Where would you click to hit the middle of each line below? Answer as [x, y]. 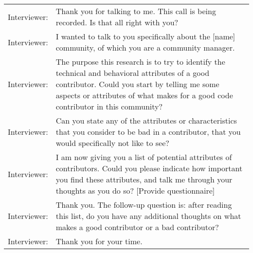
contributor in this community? [109, 106]
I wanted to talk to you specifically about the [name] [145, 36]
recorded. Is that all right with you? [117, 22]
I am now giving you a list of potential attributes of [144, 157]
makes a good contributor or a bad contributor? [137, 227]
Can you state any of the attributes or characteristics [146, 120]
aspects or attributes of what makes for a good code [144, 95]
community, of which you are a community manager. [145, 47]
